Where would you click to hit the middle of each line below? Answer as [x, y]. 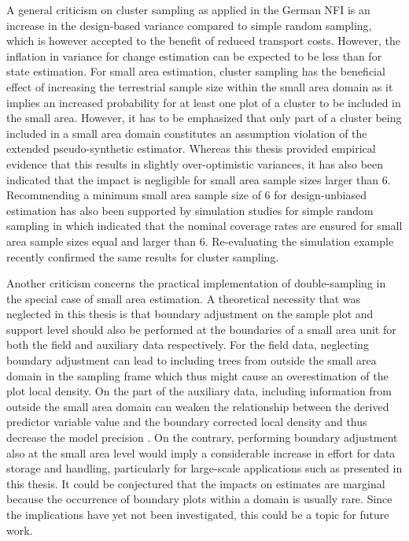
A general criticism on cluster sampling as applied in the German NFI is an [188, 9]
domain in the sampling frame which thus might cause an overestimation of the [197, 375]
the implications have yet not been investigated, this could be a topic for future [198, 514]
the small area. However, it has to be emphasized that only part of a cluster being [204, 118]
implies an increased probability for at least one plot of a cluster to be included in [204, 102]
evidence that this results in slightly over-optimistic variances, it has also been [195, 163]
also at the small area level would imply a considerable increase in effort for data [201, 452]
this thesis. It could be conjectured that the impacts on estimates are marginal [196, 483]
